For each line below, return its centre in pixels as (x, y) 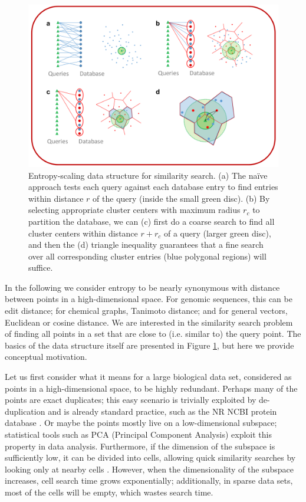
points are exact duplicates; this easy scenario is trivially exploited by (131, 400)
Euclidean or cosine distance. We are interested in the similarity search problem (149, 322)
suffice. (41, 268)
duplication (25, 411)
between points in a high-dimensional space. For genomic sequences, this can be (149, 299)
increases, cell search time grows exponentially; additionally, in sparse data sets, (149, 480)
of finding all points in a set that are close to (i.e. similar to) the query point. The (153, 334)
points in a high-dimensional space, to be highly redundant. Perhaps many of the (151, 388)
